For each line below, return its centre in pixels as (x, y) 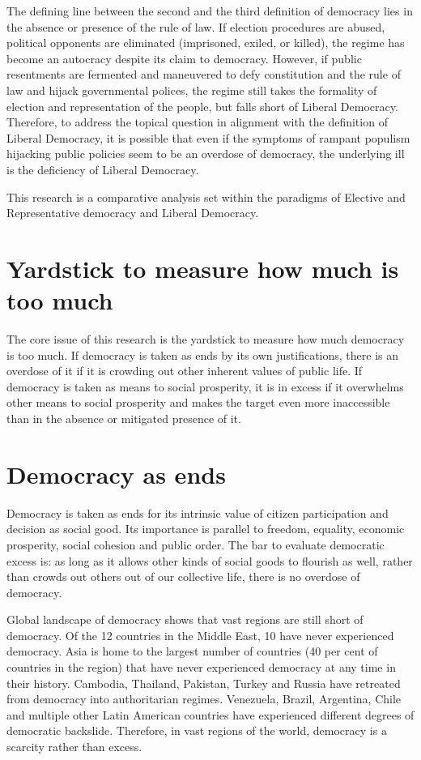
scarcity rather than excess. (74, 747)
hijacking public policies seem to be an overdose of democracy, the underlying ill (206, 154)
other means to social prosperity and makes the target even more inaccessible (198, 402)
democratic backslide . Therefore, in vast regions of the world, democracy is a (197, 730)
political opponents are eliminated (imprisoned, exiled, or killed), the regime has (206, 43)
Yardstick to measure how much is (203, 268)
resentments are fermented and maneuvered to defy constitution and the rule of (204, 74)
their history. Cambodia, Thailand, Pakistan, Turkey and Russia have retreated (204, 683)
